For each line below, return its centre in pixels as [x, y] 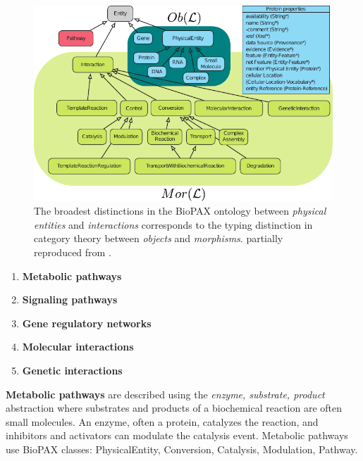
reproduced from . [73, 252]
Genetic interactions [72, 370]
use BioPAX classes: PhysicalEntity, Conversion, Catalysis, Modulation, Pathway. [182, 449]
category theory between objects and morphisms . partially [159, 238]
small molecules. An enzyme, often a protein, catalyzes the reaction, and [162, 421]
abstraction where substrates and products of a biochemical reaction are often [174, 408]
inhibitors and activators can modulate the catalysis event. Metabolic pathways [177, 435]
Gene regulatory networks [87, 323]
